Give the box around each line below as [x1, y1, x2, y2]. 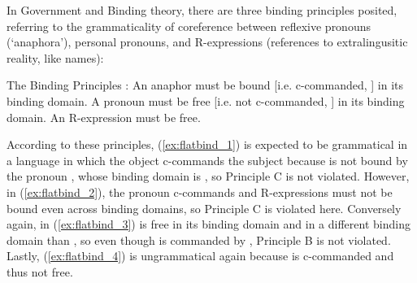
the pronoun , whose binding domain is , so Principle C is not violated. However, [7, 168, 410, 185]
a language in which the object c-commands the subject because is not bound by [7, 151, 408, 168]
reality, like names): [7, 49, 104, 66]
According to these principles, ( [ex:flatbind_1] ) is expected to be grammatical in [7, 136, 408, 153]
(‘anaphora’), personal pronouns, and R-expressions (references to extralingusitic [7, 33, 408, 50]
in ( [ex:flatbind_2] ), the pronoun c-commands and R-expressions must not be [7, 183, 393, 200]
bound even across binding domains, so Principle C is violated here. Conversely [7, 199, 402, 216]
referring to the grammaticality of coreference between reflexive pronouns [7, 17, 371, 34]
